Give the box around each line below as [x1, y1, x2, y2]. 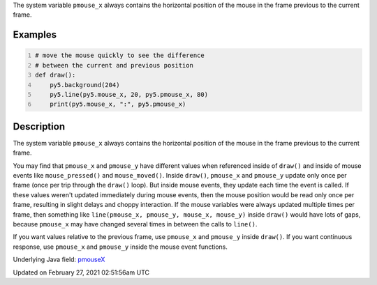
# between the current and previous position [35, 61, 193, 69]
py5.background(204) [50, 81, 120, 88]
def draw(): [35, 71, 76, 79]
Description [13, 121, 66, 132]
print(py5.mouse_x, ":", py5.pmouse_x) [50, 100, 186, 108]
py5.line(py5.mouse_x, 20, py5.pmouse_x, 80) [50, 91, 209, 98]
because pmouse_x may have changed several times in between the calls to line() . [13, 219, 258, 228]
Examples [13, 29, 57, 41]
